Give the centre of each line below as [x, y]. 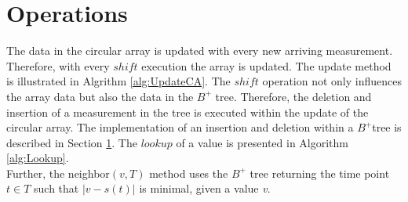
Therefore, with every [58, 65]
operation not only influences [332, 81]
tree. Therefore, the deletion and [293, 96]
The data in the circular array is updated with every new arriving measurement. [200, 50]
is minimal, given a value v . [205, 188]
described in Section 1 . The [72, 142]
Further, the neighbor [58, 173]
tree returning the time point [320, 173]
